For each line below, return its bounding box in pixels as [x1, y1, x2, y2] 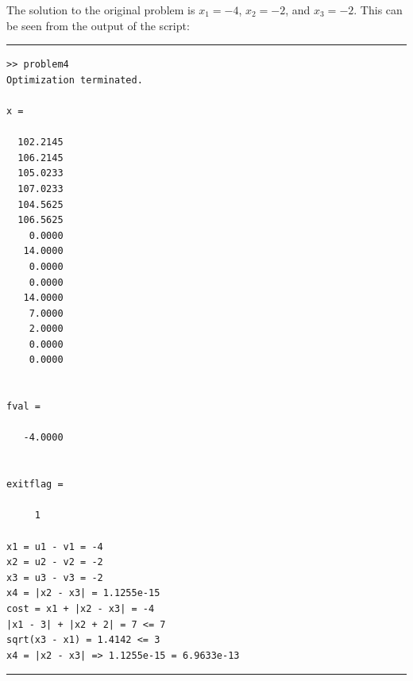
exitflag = [6, 479, 64, 491]
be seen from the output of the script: [6, 17, 190, 33]
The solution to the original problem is [6, 2, 195, 17]
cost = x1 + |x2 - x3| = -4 [6, 602, 155, 614]
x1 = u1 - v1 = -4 [6, 541, 103, 552]
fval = [6, 401, 41, 413]
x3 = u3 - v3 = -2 [6, 571, 103, 583]
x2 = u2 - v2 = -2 [6, 556, 103, 568]
